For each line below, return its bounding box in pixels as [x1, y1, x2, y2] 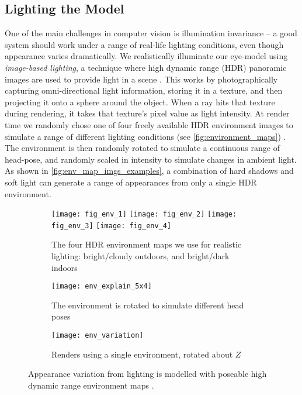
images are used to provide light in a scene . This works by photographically [5, 73, 278, 85]
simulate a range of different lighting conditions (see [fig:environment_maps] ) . [5, 130, 286, 142]
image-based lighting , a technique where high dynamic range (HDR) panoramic [5, 61, 287, 73]
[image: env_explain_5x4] [51, 282, 152, 291]
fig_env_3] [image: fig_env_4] [51, 221, 172, 230]
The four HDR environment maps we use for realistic [51, 238, 242, 250]
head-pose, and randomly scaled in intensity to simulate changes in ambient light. [5, 153, 297, 165]
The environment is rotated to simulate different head [51, 298, 244, 311]
